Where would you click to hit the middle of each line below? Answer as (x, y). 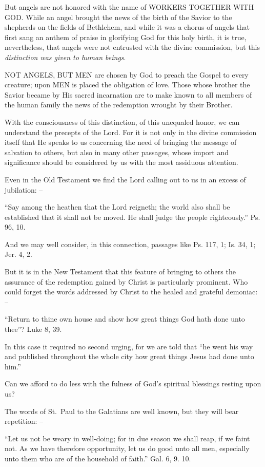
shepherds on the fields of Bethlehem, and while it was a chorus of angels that (127, 27)
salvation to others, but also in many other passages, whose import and (117, 152)
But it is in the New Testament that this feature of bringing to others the (120, 272)
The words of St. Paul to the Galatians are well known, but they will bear (122, 411)
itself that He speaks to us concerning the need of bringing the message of (121, 142)
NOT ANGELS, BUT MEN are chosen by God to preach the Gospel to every (127, 74)
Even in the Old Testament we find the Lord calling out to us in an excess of (125, 179)
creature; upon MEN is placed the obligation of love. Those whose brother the (127, 85)
